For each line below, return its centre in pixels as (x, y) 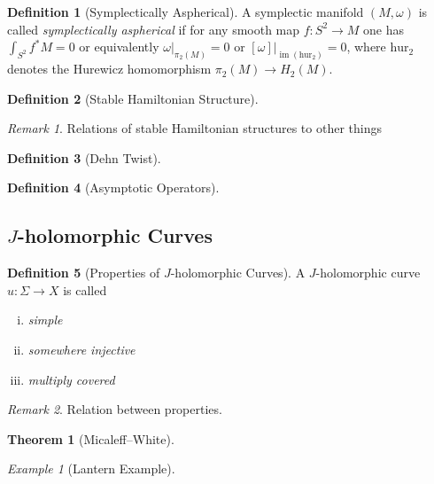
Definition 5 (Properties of (84, 273)
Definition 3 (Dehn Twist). (84, 157)
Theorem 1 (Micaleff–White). (91, 438)
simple (45, 320)
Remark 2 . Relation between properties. (115, 409)
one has (384, 29)
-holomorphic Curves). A (238, 273)
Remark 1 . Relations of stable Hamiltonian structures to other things (194, 128)
